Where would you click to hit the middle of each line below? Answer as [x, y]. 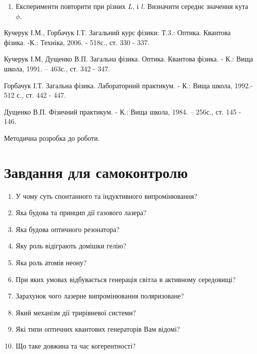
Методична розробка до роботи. [52, 138]
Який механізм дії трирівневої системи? [76, 312]
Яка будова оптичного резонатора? [68, 229]
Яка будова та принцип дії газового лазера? [81, 212]
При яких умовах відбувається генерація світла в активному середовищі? [126, 279]
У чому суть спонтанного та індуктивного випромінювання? [106, 196]
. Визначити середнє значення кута [196, 6]
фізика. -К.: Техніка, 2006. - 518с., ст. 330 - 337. [77, 42]
